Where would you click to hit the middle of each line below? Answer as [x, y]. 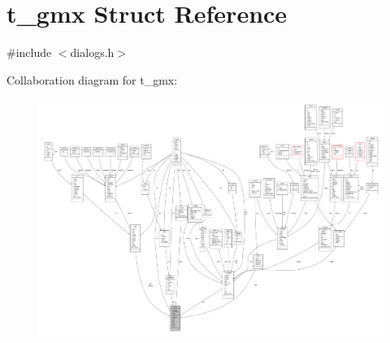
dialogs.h [92, 52]
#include [29, 52]
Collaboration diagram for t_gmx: [92, 79]
